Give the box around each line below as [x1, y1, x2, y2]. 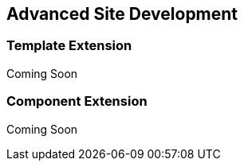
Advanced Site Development [6, 4, 238, 24]
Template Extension [6, 37, 132, 54]
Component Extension [6, 93, 148, 110]
